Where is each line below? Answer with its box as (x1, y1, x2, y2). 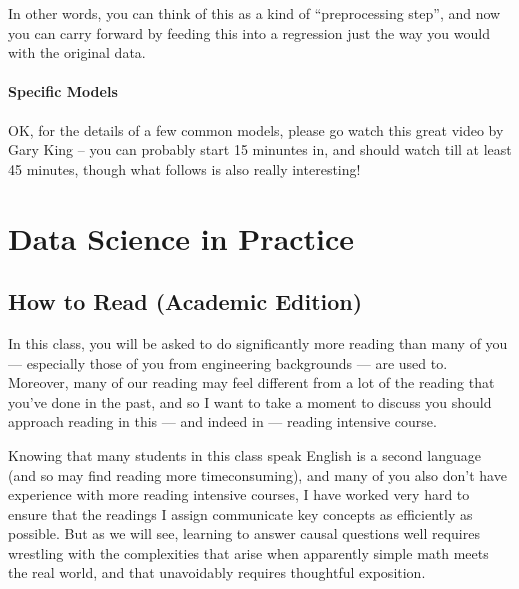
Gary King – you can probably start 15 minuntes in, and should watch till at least (8, 139, 512, 160)
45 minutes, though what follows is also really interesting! (8, 158, 361, 179)
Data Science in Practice (8, 217, 355, 258)
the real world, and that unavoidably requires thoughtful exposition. (8, 562, 426, 583)
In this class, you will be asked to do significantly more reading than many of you (8, 332, 508, 353)
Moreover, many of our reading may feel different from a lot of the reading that (8, 372, 495, 393)
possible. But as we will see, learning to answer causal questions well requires (8, 523, 480, 544)
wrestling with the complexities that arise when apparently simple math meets (8, 542, 489, 563)
